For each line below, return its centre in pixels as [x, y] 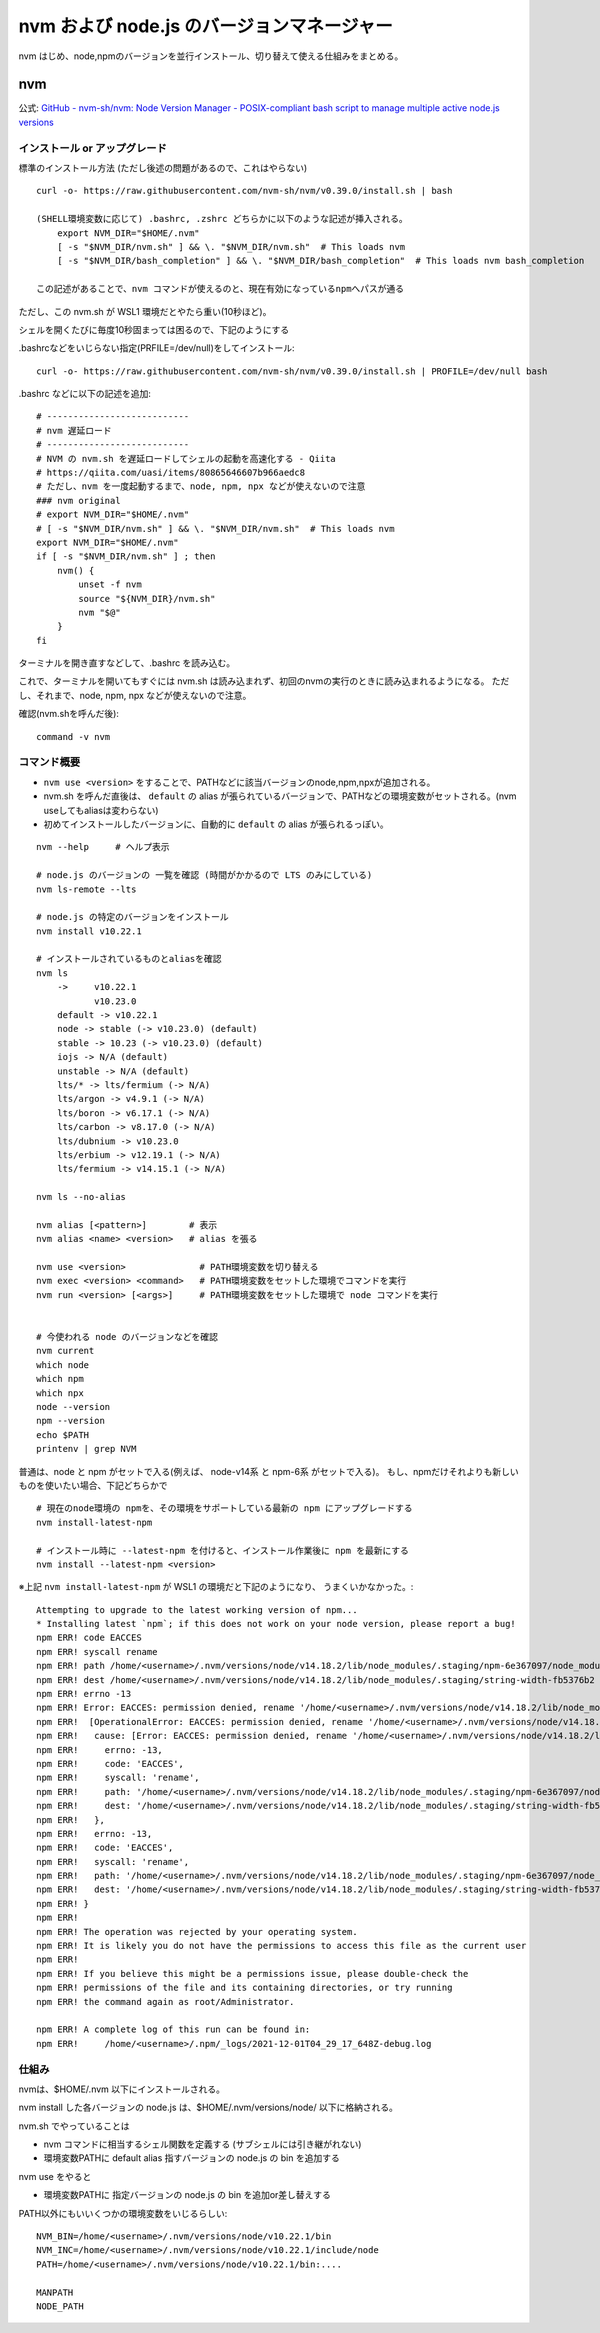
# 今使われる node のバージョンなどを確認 [127, 1337]
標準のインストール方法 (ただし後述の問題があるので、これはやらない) [163, 167]
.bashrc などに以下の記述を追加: [85, 394]
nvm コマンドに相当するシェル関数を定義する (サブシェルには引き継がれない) [202, 2144]
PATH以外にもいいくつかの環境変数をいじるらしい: [123, 2213]
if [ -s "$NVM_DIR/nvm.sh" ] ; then [126, 556]
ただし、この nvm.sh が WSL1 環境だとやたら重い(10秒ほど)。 [145, 311]
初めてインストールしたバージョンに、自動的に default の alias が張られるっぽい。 [216, 824]
